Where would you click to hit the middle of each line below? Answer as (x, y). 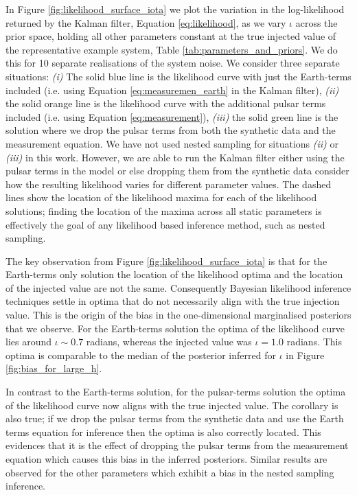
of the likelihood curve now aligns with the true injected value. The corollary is (172, 405)
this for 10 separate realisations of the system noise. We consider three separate (173, 63)
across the (316, 22)
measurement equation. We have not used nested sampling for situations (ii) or (172, 143)
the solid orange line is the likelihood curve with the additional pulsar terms (166, 103)
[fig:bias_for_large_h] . (54, 368)
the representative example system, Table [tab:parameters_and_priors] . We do (172, 49)
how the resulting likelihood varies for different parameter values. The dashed (169, 184)
